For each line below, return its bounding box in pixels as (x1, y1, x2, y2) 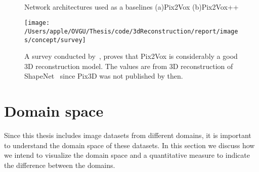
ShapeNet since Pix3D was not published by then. (24, 71, 183, 81)
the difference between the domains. (4, 159, 115, 170)
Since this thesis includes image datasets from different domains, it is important (4, 130, 251, 141)
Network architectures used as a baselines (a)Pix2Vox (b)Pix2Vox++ (24, 1, 239, 12)
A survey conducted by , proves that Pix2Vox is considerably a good (24, 51, 238, 61)
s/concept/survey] (24, 36, 86, 44)
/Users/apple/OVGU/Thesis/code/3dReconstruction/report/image (24, 27, 238, 35)
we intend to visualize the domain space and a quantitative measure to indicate (4, 150, 250, 160)
